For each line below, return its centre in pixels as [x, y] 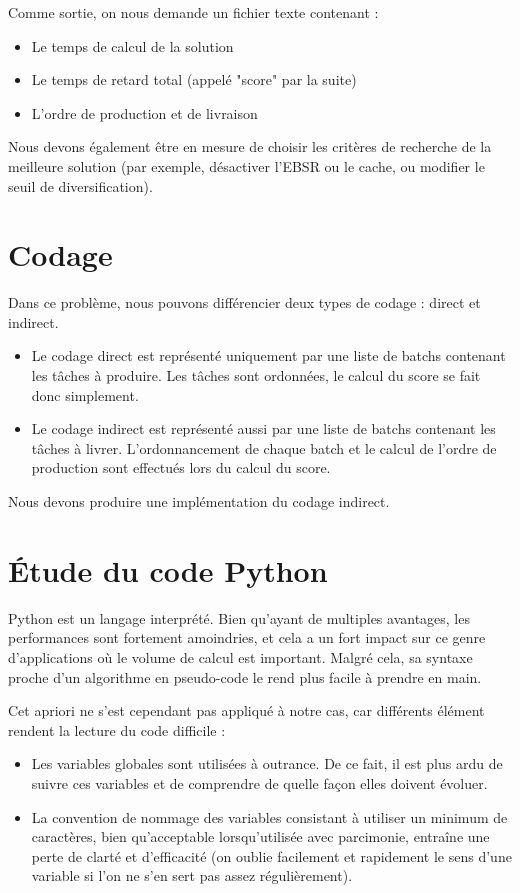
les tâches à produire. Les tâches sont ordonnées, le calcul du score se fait [256, 375]
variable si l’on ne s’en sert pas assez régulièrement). [192, 875]
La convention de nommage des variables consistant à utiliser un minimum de [269, 816]
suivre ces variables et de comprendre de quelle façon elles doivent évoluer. [259, 782]
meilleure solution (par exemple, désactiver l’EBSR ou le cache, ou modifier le [246, 165]
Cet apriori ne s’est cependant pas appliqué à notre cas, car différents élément [246, 710]
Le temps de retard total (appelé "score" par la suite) [194, 79]
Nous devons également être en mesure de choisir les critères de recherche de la [250, 146]
